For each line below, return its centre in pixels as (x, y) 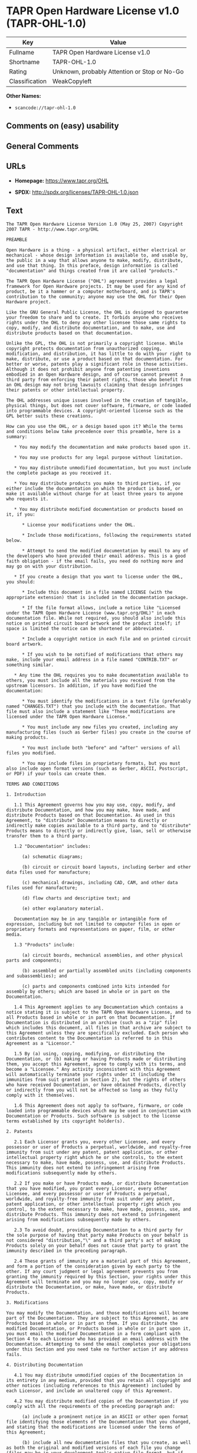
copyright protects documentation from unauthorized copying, (84, 349)
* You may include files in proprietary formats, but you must (101, 764)
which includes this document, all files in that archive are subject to (99, 1028)
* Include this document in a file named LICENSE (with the (97, 593)
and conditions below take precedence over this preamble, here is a (93, 432)
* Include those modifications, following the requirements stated (106, 535)
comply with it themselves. (41, 1095)
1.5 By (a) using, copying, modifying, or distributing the (89, 1054)
